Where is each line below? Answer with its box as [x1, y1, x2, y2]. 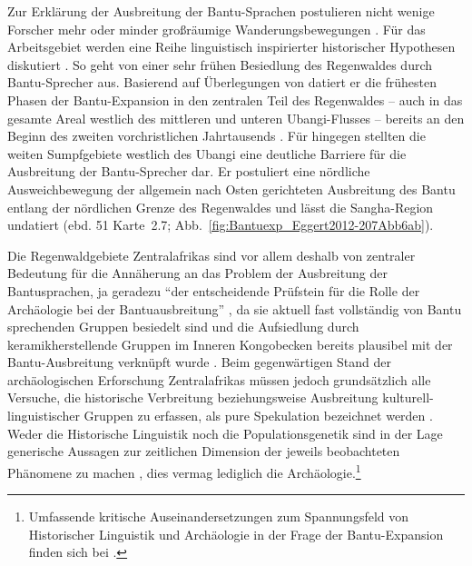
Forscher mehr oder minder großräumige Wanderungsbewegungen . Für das [7, 19, 426, 38]
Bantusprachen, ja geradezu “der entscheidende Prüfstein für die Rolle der [7, 281, 420, 300]
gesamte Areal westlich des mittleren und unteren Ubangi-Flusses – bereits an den [7, 108, 465, 127]
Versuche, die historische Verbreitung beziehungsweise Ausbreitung [7, 388, 379, 407]
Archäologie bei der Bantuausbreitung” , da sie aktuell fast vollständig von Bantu [7, 299, 462, 318]
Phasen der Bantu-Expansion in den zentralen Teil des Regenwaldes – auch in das [7, 90, 463, 109]
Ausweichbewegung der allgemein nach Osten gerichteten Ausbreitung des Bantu [7, 179, 456, 198]
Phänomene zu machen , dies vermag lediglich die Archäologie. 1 [7, 460, 361, 482]
